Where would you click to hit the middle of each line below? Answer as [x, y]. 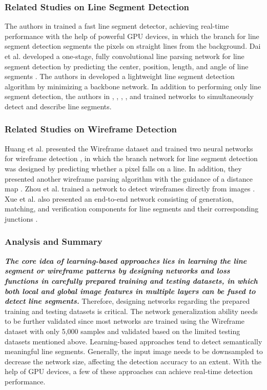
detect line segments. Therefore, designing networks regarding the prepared [127, 301]
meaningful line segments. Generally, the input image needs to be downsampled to [134, 351]
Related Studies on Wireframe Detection [91, 129]
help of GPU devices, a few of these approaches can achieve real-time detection [129, 371]
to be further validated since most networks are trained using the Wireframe [125, 321]
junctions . [21, 218]
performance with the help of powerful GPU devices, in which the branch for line [132, 36]
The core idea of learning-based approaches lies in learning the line [126, 260]
